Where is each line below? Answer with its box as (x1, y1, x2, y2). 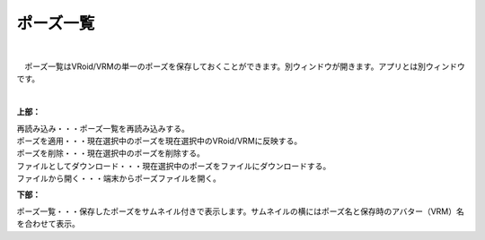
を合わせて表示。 (16, 219, 80, 229)
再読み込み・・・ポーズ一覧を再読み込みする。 (16, 123, 190, 133)
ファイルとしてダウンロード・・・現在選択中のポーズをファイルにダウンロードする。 (16, 160, 331, 171)
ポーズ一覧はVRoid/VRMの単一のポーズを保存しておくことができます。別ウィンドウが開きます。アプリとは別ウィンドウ (23, 61, 466, 72)
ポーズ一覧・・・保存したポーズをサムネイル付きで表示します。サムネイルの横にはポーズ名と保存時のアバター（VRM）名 (16, 206, 464, 217)
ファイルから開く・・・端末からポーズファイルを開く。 (16, 173, 222, 184)
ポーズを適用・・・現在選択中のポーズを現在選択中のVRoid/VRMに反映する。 (16, 135, 303, 146)
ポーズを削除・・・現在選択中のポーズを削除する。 (16, 148, 206, 159)
